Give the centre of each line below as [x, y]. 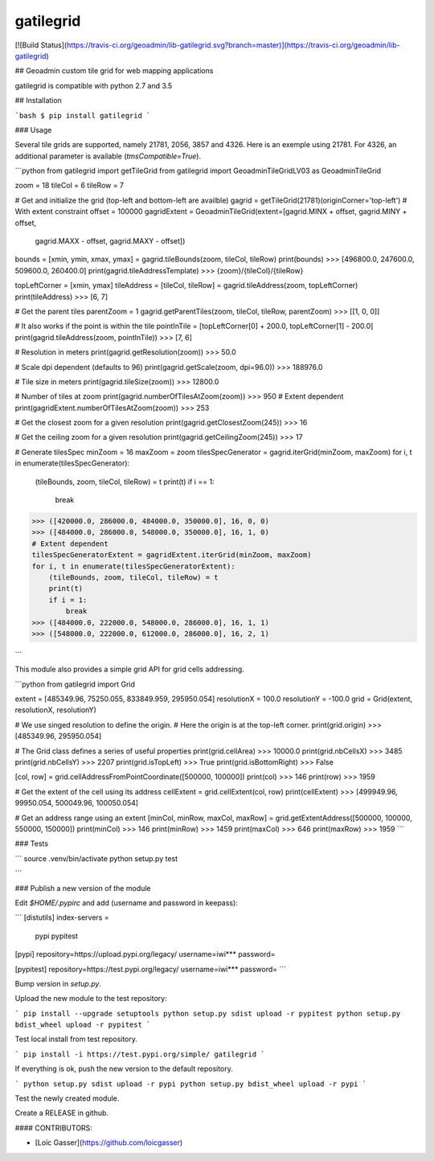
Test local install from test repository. [76, 1039]
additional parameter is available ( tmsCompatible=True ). [108, 156]
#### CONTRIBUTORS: [53, 1128]
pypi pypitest [56, 936]
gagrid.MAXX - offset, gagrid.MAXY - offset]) [110, 241]
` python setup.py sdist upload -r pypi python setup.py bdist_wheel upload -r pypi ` [191, 1084]
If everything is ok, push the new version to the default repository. [124, 1069]
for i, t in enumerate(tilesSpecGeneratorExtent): [134, 566]
